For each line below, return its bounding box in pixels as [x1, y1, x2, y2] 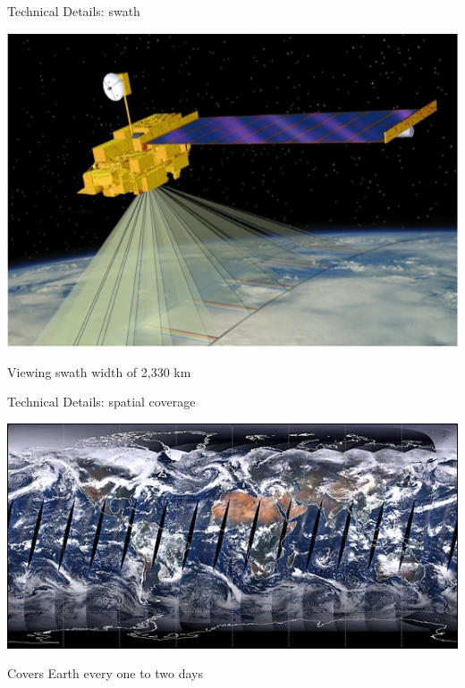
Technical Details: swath [7, 2, 140, 20]
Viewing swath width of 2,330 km [7, 362, 191, 381]
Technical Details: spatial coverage [7, 392, 196, 411]
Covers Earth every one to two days [7, 664, 203, 683]
